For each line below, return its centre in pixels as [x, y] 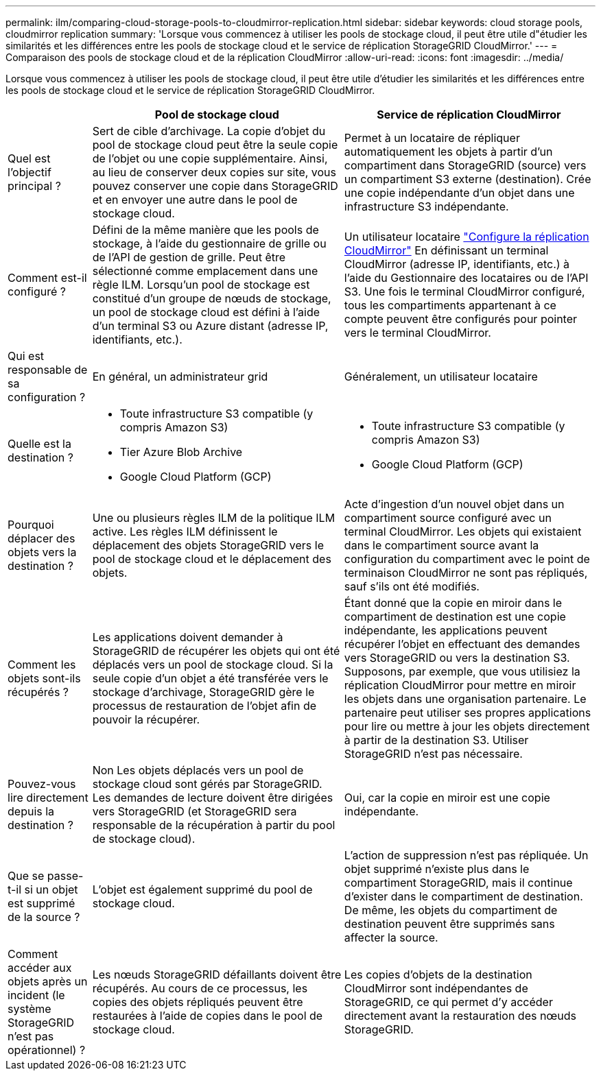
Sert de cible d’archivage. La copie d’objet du [209, 131]
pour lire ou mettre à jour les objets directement [467, 726]
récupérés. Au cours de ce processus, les [200, 988]
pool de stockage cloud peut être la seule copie [215, 145]
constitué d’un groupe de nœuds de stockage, [212, 298]
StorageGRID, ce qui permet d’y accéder [448, 1002]
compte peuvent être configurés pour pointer [461, 319]
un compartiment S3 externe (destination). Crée [468, 179]
